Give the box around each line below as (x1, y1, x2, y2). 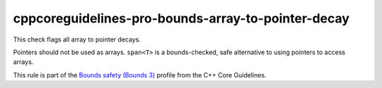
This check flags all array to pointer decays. (13, 35, 141, 44)
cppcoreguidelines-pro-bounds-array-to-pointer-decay (13, 11, 350, 26)
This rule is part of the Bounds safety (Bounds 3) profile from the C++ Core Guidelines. (13, 70, 267, 79)
